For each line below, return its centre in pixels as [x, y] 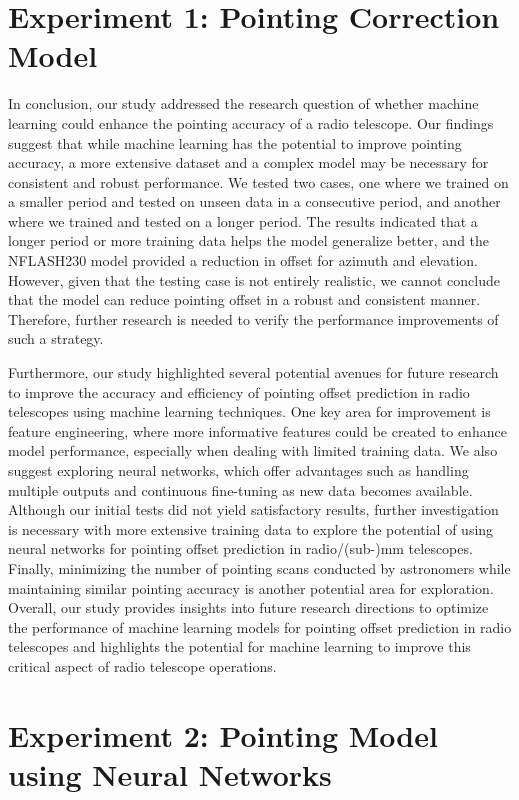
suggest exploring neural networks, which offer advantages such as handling [238, 470]
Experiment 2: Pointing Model [223, 734]
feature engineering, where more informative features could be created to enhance [257, 430]
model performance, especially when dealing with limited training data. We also [253, 450]
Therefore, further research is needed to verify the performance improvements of [253, 318]
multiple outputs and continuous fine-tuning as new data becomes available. [240, 489]
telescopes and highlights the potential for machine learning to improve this [239, 646]
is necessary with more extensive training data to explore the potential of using [251, 528]
